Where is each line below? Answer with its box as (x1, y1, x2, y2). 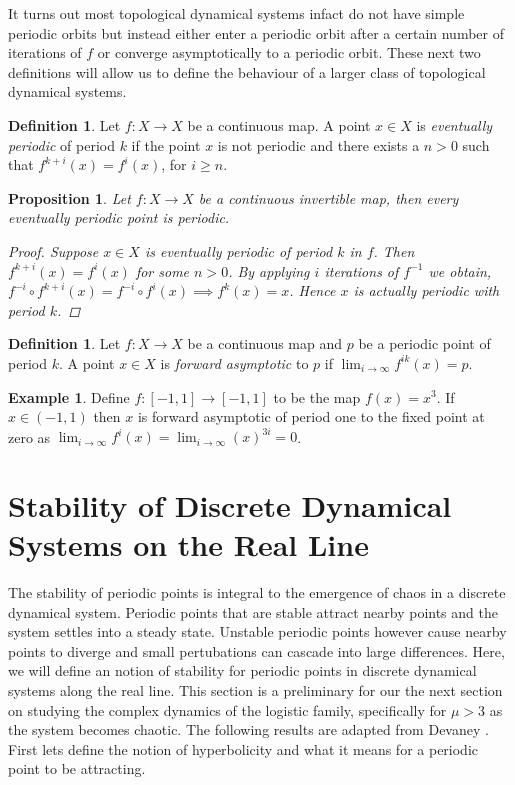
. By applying (228, 260, 310, 281)
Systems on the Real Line (8, 524, 369, 565)
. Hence (289, 280, 336, 301)
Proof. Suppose (8, 240, 99, 261)
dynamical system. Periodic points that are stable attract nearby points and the (8, 601, 498, 622)
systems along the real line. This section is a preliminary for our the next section (8, 680, 503, 701)
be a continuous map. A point (187, 114, 371, 135)
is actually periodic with (353, 280, 500, 301)
